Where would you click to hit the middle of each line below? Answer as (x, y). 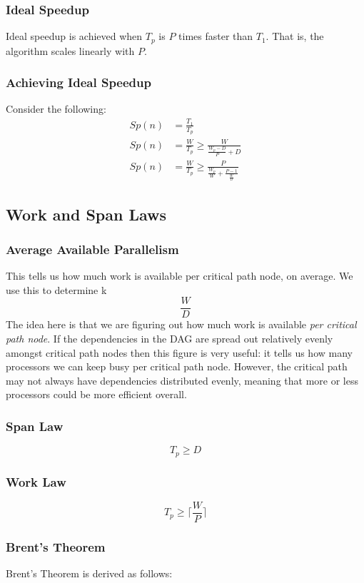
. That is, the (295, 36)
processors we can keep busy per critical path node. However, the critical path (177, 366)
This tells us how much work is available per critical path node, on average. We (180, 276)
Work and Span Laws (86, 214)
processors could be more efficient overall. (96, 394)
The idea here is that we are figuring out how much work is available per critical (181, 324)
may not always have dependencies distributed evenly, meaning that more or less (182, 380)
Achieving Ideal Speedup (79, 82)
